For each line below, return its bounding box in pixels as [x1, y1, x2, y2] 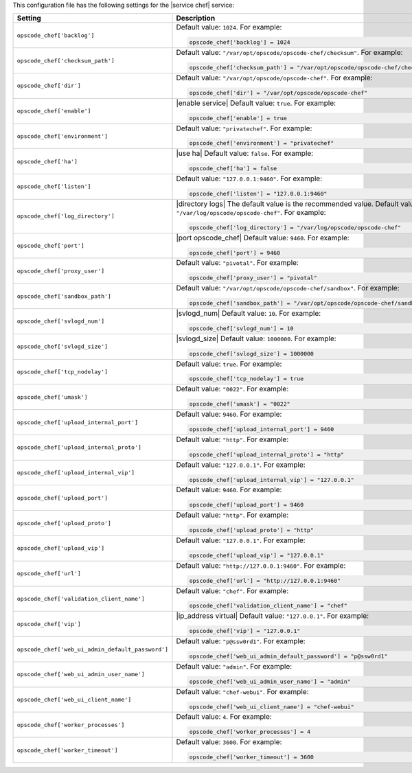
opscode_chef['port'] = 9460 [189, 249, 281, 257]
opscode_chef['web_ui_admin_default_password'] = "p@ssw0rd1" [189, 653, 388, 660]
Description [176, 14, 216, 23]
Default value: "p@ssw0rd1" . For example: [176, 636, 306, 646]
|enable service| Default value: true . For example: [176, 98, 336, 108]
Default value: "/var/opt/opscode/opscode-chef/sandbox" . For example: [176, 284, 400, 293]
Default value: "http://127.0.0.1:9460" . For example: [176, 560, 346, 570]
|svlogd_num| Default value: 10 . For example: [176, 308, 321, 318]
